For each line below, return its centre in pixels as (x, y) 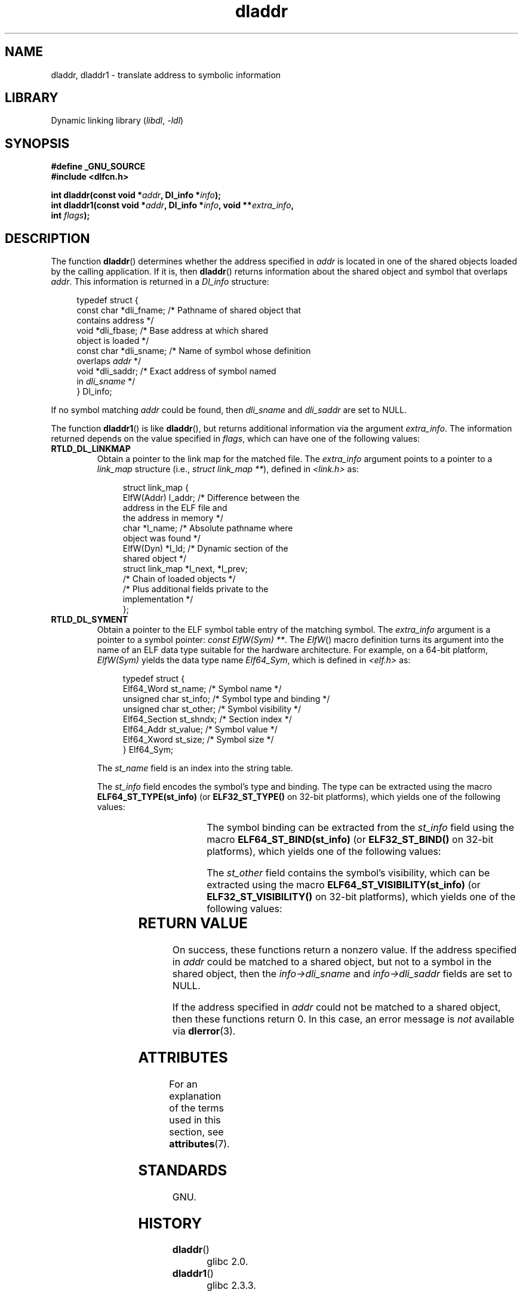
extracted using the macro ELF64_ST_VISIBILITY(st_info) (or (344, 885)
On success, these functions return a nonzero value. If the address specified (344, 950)
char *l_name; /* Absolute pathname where (208, 528)
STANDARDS (183, 1170)
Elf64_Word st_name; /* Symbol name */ (202, 689)
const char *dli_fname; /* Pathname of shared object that (189, 310)
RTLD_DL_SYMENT (90, 620)
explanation (195, 1096)
